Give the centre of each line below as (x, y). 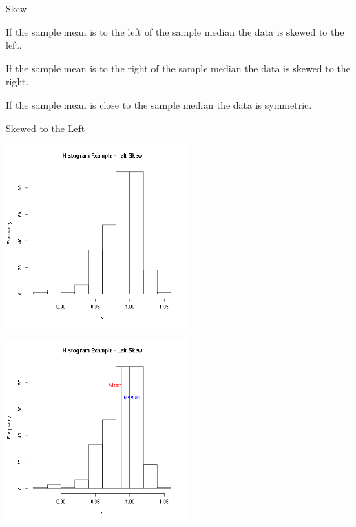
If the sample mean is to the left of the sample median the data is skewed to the (175, 31)
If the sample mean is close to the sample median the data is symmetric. (159, 104)
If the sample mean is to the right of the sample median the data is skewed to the (178, 68)
